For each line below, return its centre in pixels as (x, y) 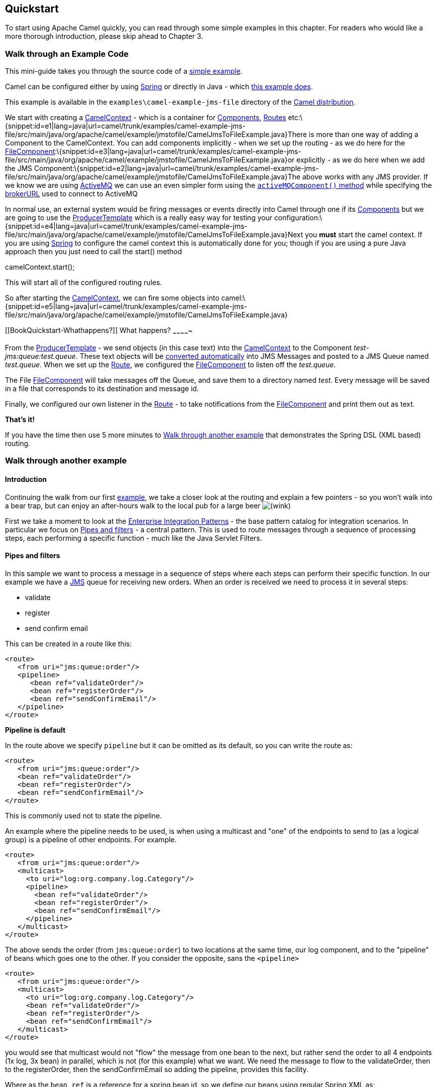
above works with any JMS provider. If (365, 177)
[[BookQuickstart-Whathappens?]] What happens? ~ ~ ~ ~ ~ (99, 331)
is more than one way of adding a (364, 135)
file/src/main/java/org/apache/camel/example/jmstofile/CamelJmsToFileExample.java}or (150, 160)
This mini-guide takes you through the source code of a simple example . (124, 71)
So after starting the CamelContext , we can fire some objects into (112, 298)
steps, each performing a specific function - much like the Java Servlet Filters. (134, 538)
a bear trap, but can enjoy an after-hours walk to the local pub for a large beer (133, 505)
